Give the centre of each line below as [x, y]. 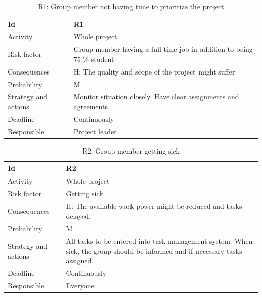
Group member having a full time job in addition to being [163, 49]
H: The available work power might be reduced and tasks [154, 206]
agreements [90, 106]
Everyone [80, 286]
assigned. [80, 261]
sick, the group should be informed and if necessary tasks [154, 250]
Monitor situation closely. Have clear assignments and [156, 96]
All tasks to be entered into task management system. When [159, 241]
